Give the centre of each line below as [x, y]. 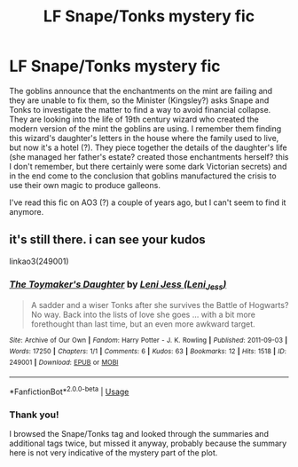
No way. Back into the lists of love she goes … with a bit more [143, 315]
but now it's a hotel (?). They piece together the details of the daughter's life [148, 147]
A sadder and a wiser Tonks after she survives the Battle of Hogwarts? [160, 305]
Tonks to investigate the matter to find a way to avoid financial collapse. [140, 109]
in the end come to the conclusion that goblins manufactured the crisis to [143, 176]
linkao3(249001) [39, 261]
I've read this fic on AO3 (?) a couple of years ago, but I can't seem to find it [148, 202]
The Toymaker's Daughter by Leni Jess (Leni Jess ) [118, 285]
